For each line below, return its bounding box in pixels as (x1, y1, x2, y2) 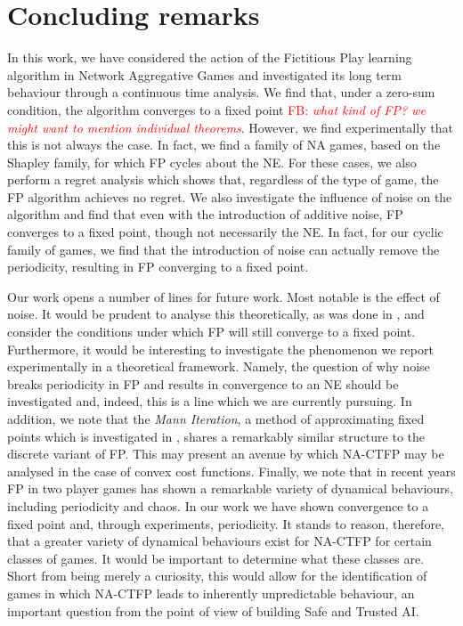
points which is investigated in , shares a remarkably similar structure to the (7, 427, 425, 445)
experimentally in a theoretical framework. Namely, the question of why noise (7, 357, 430, 376)
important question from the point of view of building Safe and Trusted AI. (7, 601, 419, 620)
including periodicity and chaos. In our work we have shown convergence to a (7, 496, 429, 515)
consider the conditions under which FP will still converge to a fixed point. (7, 322, 416, 341)
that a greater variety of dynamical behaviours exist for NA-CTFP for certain (7, 532, 432, 550)
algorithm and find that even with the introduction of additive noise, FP (7, 205, 403, 224)
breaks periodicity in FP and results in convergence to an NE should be (7, 374, 399, 393)
